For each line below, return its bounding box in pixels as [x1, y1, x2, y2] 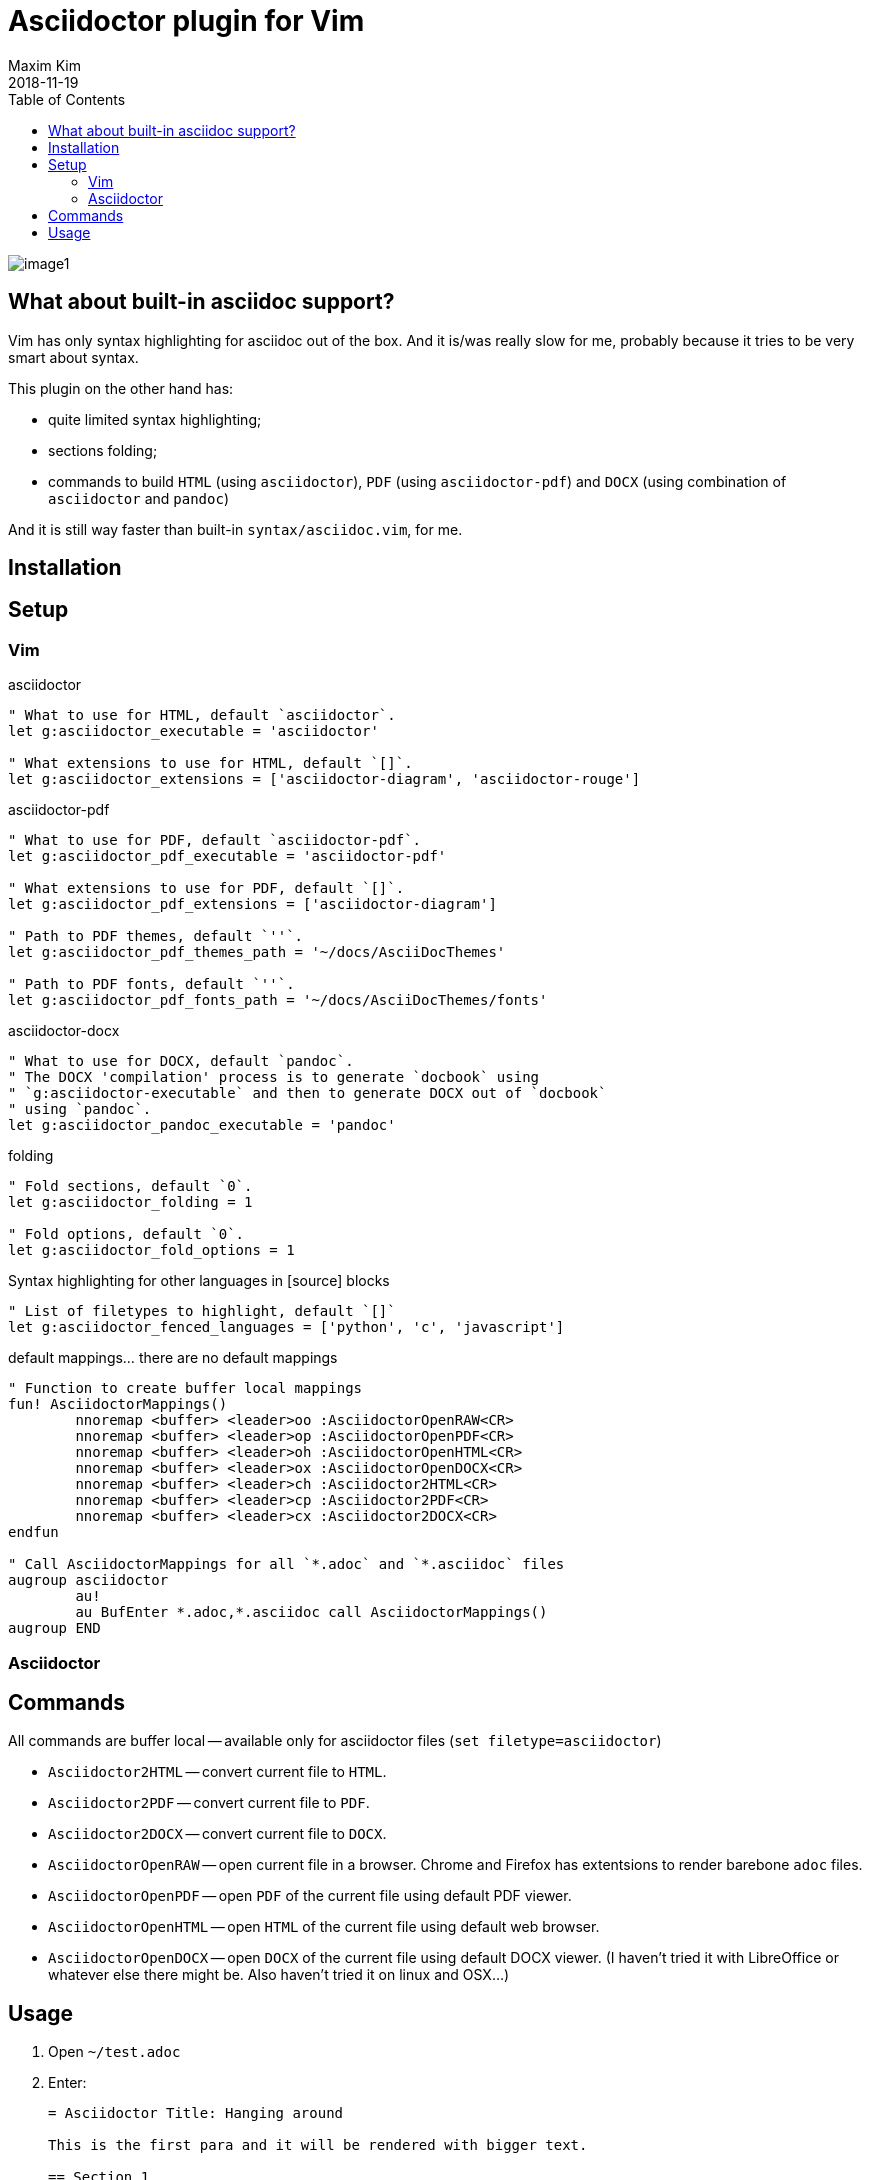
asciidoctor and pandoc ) [48, 489, 229, 507]
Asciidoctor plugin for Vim [8, 4, 365, 38]
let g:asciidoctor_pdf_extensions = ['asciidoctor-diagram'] [8, 896, 497, 913]
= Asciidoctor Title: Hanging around [48, 2105, 344, 2122]
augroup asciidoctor [8, 1572, 169, 1589]
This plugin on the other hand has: [8, 379, 234, 397]
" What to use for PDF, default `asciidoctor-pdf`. [8, 832, 422, 849]
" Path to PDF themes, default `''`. [8, 928, 304, 945]
